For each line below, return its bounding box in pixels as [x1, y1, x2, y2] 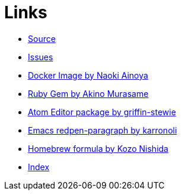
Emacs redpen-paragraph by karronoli [28, 125, 177, 135]
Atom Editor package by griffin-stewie [28, 106, 176, 117]
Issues [28, 51, 53, 62]
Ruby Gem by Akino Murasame [28, 88, 149, 99]
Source [28, 33, 56, 44]
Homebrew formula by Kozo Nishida [28, 143, 168, 154]
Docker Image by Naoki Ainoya [28, 70, 148, 80]
